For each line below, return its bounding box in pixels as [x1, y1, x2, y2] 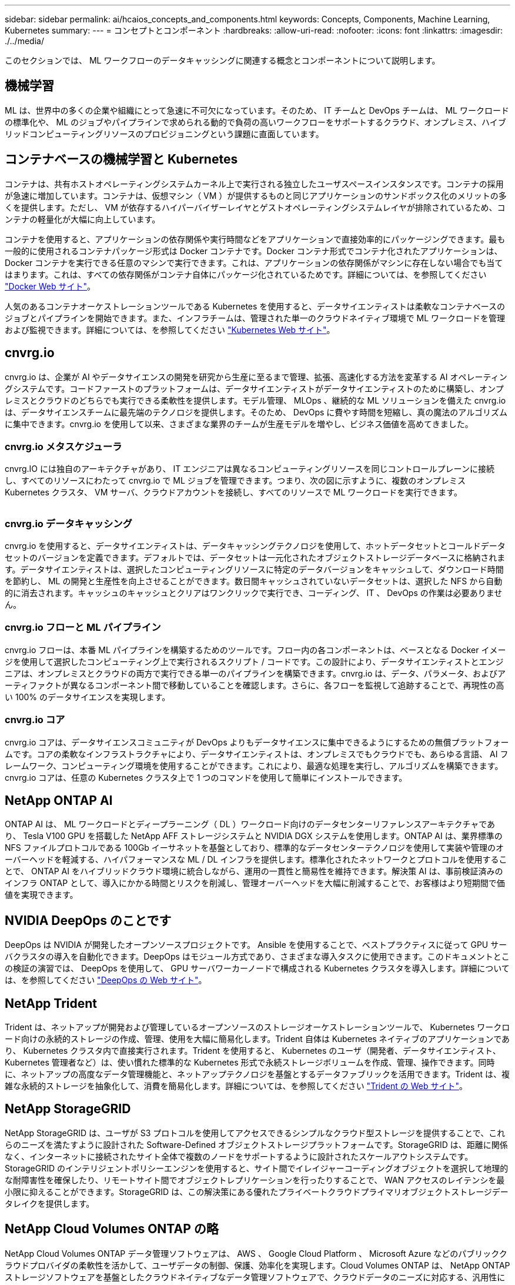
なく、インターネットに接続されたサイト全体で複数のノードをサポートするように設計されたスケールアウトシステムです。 [5, 1151, 473, 1161]
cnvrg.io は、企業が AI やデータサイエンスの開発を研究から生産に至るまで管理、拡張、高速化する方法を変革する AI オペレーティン [5, 371, 507, 382]
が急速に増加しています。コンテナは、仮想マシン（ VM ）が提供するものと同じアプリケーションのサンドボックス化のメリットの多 [5, 190, 507, 201]
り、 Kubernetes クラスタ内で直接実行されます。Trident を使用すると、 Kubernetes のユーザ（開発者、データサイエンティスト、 [5, 1046, 501, 1056]
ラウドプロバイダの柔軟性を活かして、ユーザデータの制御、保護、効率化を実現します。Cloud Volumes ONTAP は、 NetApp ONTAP [5, 1260, 510, 1270]
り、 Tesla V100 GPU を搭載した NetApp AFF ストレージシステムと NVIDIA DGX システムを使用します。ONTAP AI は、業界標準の [5, 831, 503, 841]
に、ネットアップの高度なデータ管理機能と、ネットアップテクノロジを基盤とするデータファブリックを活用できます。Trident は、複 [5, 1069, 510, 1080]
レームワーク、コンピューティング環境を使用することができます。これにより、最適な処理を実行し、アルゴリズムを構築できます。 [5, 760, 503, 771]
